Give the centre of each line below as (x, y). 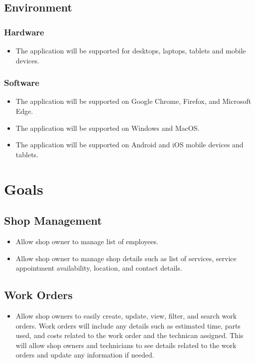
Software (22, 83)
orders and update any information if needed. (85, 355)
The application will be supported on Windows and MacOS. (108, 128)
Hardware (24, 32)
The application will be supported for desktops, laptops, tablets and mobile (131, 50)
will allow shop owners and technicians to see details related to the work (126, 345)
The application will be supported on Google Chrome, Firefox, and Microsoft (133, 101)
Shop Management (53, 220)
